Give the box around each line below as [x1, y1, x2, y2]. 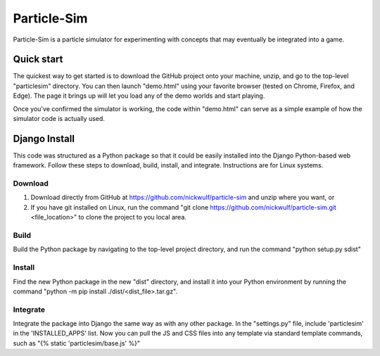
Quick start [13, 53, 63, 65]
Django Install [13, 132, 75, 144]
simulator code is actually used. [13, 115, 106, 123]
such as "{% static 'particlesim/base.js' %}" [13, 338, 141, 348]
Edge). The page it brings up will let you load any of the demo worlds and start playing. [13, 91, 265, 100]
